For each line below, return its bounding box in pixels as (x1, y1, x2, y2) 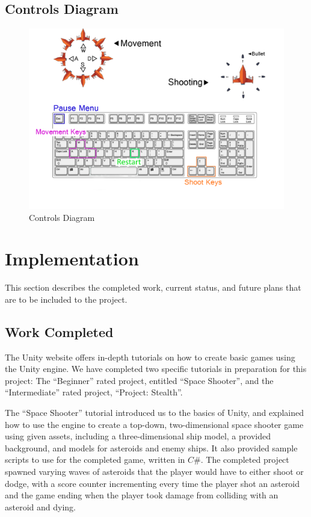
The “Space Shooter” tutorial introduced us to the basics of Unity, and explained (5, 406, 304, 419)
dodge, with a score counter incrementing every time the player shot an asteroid (5, 477, 300, 489)
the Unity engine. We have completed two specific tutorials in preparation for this (5, 362, 307, 375)
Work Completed (5, 322, 114, 341)
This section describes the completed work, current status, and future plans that (5, 281, 301, 294)
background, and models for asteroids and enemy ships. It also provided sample (5, 441, 298, 454)
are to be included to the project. (5, 293, 128, 305)
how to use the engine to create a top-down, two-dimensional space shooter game (5, 418, 304, 430)
